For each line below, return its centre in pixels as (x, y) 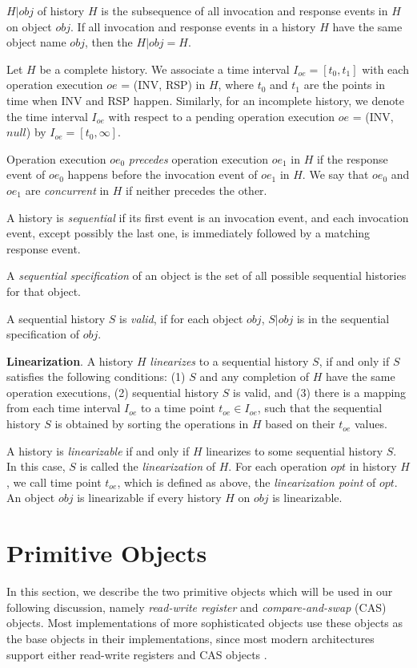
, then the (108, 42)
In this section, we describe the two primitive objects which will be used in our (200, 591)
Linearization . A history (70, 360)
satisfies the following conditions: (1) (96, 377)
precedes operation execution (198, 158)
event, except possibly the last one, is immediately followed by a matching (188, 233)
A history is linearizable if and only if (98, 450)
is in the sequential (343, 318)
